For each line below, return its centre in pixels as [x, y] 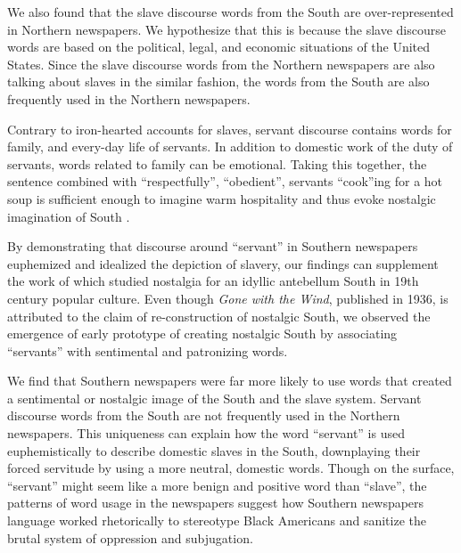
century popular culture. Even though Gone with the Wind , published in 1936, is [228, 298]
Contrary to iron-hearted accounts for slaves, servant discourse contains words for [230, 129]
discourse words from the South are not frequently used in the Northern [204, 415]
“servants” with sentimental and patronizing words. [148, 350]
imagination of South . [69, 216]
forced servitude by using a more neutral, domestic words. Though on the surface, [231, 468]
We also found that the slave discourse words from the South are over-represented [230, 12]
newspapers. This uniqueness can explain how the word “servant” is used [206, 433]
